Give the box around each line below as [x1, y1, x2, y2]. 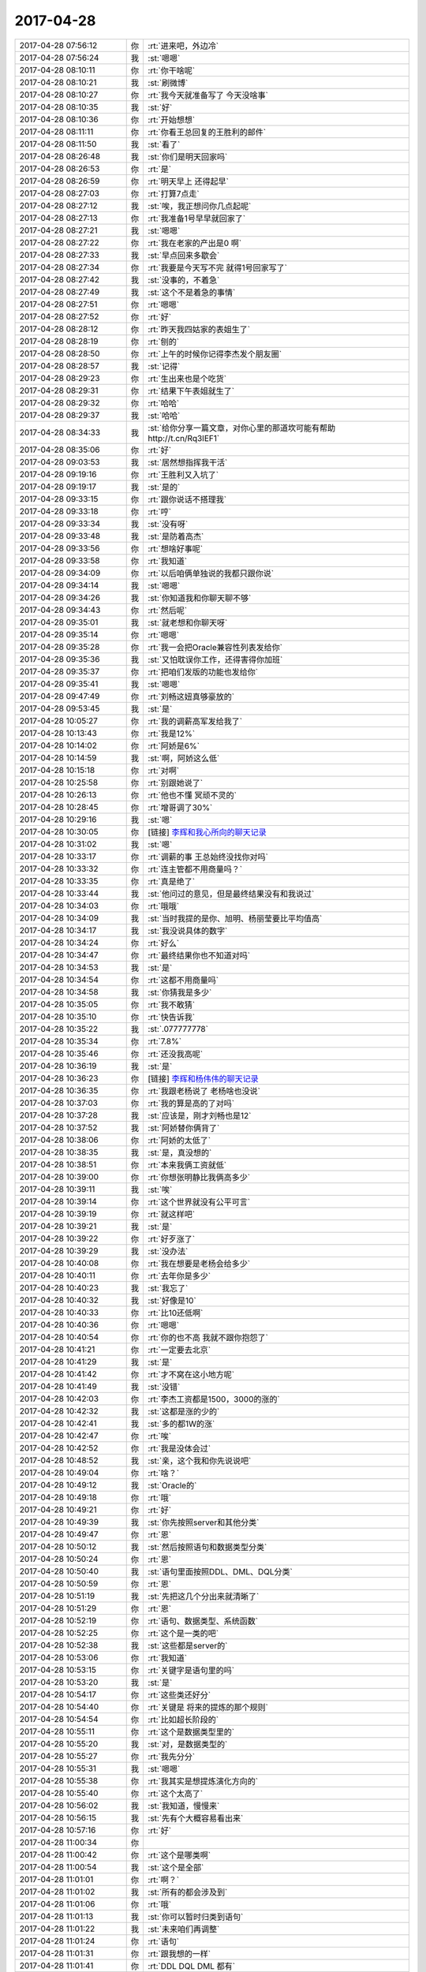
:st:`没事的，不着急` [148, 275, 220, 286]
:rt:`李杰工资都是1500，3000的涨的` [148, 1393, 280, 1404]
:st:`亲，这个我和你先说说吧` [148, 1455, 252, 1466]
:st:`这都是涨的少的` [148, 1406, 220, 1417]
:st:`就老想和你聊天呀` [148, 617, 228, 628]
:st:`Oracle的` [148, 1480, 197, 1491]
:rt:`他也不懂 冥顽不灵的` [148, 790, 237, 801]
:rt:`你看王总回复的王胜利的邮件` [148, 126, 267, 137]
